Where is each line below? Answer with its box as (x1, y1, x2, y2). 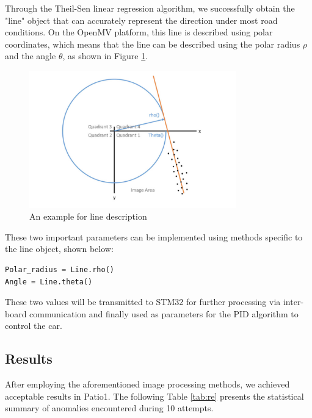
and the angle (5, 49, 56, 62)
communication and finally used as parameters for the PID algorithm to (29, 307, 299, 320)
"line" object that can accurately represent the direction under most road (5, 13, 278, 26)
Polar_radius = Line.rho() (5, 265, 114, 274)
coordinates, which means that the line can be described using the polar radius (5, 37, 300, 50)
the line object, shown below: (5, 242, 114, 255)
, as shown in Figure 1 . (62, 49, 148, 62)
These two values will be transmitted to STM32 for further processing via (5, 295, 281, 308)
